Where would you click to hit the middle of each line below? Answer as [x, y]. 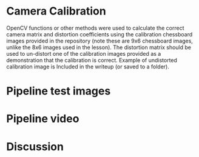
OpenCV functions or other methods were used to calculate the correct [95, 28]
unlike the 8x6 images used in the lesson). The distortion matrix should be [99, 47]
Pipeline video [43, 119]
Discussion [35, 146]
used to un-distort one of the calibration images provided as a [84, 53]
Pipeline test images [59, 91]
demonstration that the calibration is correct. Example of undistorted [92, 60]
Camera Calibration [56, 11]
